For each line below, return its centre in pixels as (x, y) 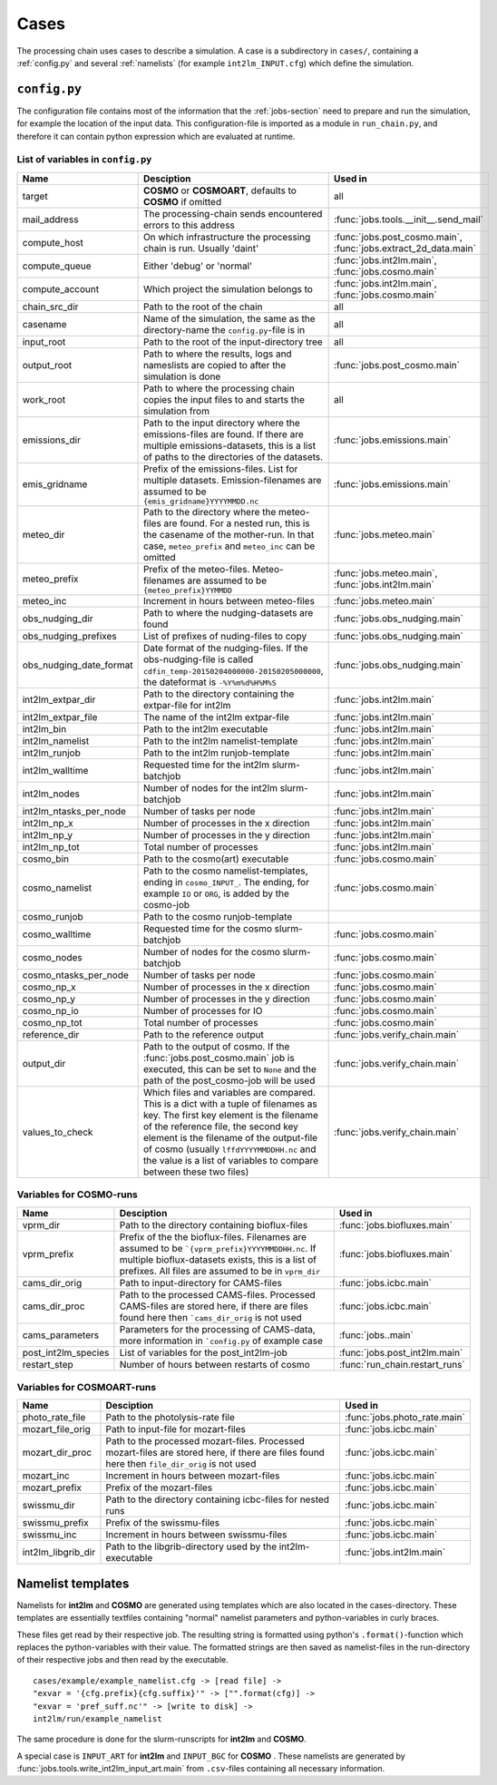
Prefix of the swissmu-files (163, 1523)
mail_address (50, 219)
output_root (47, 365)
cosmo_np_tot (52, 1022)
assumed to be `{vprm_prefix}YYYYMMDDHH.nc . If (218, 1248)
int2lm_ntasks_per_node (74, 811)
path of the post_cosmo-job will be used (229, 1080)
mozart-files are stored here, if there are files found (215, 1453)
